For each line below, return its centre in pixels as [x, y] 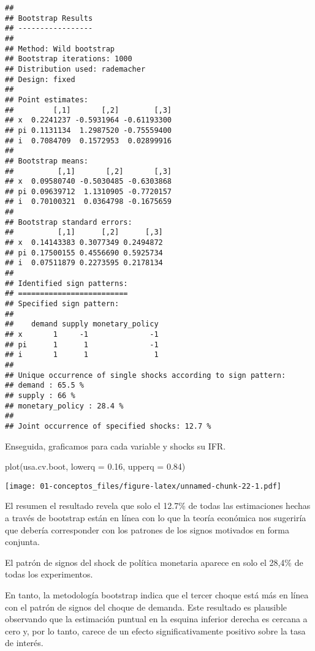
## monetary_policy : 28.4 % [64, 406]
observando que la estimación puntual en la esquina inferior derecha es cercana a [156, 619]
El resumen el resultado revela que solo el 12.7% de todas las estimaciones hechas [158, 506]
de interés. [24, 643]
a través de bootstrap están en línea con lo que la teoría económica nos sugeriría [156, 517]
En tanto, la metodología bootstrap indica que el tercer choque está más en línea [157, 594]
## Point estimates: [47, 100]
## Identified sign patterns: [66, 283]
